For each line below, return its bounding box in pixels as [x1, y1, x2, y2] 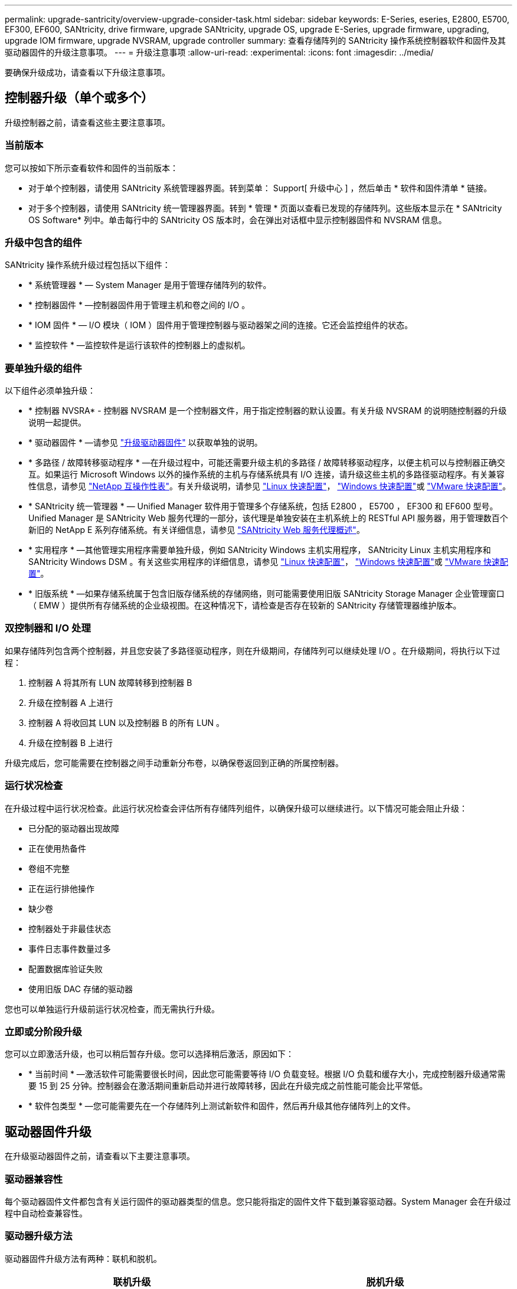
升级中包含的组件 [5, 236, 82, 248]
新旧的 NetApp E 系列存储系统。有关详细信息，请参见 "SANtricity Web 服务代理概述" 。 [28, 525, 365, 535]
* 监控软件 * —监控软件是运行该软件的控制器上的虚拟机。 [28, 340, 250, 351]
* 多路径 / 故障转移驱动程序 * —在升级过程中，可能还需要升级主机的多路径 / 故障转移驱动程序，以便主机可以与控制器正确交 [28, 457, 505, 468]
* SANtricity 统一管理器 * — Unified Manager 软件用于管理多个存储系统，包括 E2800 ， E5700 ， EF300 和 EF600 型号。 [28, 501, 498, 512]
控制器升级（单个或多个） [5, 90, 153, 106]
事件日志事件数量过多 [28, 943, 111, 954]
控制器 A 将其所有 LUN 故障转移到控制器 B [28, 677, 192, 688]
